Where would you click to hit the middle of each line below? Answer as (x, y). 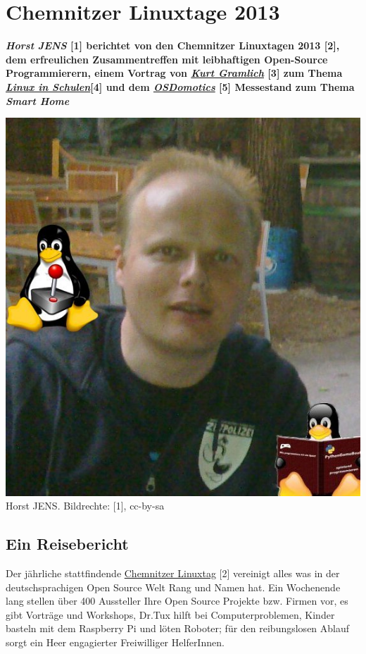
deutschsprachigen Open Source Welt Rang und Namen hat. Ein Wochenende (173, 587)
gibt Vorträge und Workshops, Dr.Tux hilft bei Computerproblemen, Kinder (170, 614)
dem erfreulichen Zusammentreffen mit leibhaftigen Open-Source (167, 59)
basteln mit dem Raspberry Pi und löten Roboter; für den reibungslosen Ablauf (178, 628)
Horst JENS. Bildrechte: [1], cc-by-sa (85, 506)
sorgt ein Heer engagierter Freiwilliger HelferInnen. (115, 642)
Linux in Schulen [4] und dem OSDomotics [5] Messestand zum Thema (180, 86)
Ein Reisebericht (67, 544)
